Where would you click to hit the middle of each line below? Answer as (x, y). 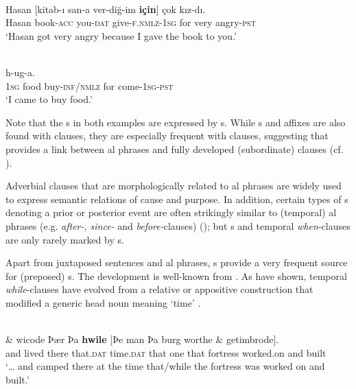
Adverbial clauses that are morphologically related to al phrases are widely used (174, 186)
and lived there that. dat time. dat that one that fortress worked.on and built (166, 352)
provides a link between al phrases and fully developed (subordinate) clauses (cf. (175, 149)
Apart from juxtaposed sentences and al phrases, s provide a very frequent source (177, 262)
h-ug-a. (20, 72)
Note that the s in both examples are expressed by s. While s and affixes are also (176, 122)
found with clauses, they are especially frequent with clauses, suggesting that (167, 135)
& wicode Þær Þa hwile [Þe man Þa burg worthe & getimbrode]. (142, 339)
